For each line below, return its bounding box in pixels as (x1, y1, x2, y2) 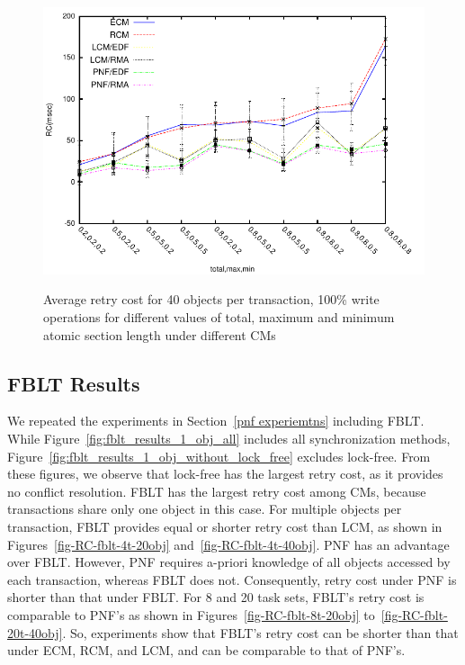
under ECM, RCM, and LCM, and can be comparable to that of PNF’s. (7, 641, 406, 660)
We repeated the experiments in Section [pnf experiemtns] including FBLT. (7, 411, 425, 430)
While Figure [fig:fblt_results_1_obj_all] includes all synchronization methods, (7, 428, 451, 447)
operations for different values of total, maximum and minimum (43, 307, 395, 326)
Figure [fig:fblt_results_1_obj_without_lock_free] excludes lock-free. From (7, 446, 431, 465)
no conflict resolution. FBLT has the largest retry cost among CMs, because (7, 481, 426, 500)
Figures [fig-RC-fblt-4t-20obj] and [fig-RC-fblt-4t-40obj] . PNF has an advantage (7, 535, 450, 553)
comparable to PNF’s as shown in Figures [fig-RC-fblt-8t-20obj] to (7, 605, 375, 624)
